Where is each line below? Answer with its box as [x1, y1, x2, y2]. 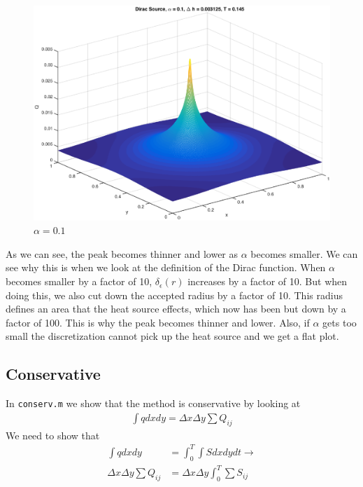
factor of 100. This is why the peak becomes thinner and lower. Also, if [6, 315, 310, 329]
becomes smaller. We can [250, 246, 358, 261]
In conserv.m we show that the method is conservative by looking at [6, 396, 301, 411]
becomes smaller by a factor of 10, [6, 274, 152, 289]
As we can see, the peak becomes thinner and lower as [6, 246, 239, 261]
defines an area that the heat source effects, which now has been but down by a [6, 301, 346, 316]
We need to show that [6, 427, 100, 442]
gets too [322, 315, 357, 329]
